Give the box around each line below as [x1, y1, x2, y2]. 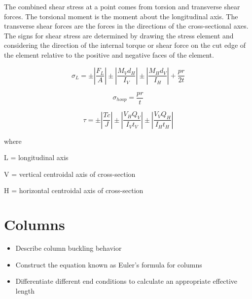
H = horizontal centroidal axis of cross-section [4, 185, 144, 196]
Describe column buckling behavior [15, 243, 122, 253]
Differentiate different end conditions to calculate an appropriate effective [15, 276, 237, 286]
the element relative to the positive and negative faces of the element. [4, 49, 214, 60]
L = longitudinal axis [4, 152, 69, 163]
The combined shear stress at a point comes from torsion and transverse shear [4, 1, 240, 11]
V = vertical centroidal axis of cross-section [4, 168, 136, 179]
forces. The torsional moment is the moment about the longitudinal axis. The [4, 11, 238, 21]
